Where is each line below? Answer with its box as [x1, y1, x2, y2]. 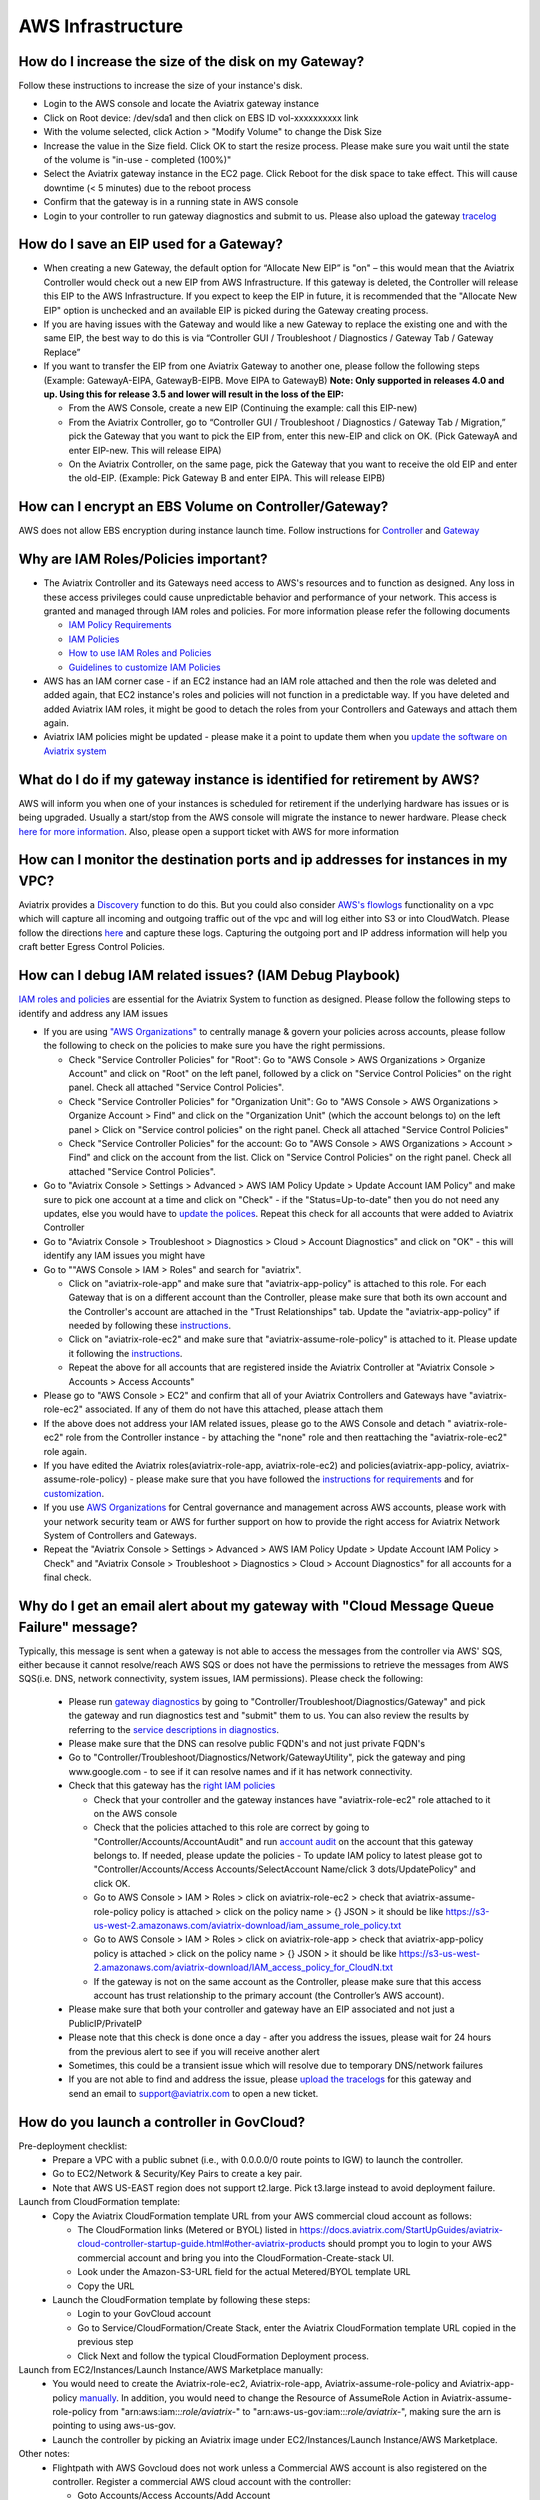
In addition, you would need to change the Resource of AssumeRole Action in [120, 2391, 440, 2404]
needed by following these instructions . [68, 1320, 232, 1332]
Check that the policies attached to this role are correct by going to [93, 1821, 370, 1834]
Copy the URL [77, 2280, 135, 2292]
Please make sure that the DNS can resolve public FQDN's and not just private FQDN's [68, 1737, 425, 1749]
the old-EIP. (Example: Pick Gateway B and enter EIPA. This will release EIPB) [68, 472, 386, 484]
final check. [43, 1571, 92, 1584]
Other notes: [18, 2448, 70, 2460]
